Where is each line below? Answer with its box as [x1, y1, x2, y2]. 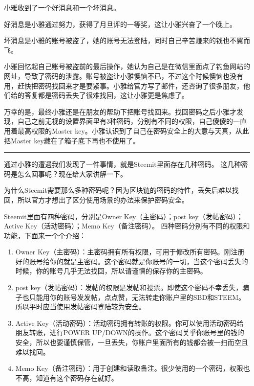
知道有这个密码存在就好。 [36, 372, 118, 383]
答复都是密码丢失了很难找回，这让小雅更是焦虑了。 [24, 90, 189, 100]
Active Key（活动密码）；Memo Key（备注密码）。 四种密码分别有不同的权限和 [4, 221, 250, 231]
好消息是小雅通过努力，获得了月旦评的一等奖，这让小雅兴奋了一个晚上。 [4, 19, 236, 29]
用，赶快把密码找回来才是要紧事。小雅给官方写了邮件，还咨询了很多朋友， [4, 80, 243, 91]
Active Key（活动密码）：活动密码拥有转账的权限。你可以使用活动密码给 [15, 318, 244, 328]
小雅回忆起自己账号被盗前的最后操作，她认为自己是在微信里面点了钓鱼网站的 [4, 61, 250, 71]
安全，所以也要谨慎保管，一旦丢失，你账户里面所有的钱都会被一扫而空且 [15, 337, 248, 347]
